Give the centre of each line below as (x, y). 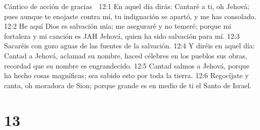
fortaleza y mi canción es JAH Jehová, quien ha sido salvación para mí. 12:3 (122, 36)
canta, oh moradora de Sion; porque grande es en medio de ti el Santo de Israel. (128, 85)
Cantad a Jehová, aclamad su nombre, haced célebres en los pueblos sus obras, (126, 55)
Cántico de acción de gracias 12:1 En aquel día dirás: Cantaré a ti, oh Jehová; (127, 6)
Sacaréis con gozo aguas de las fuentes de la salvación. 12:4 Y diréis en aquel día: (129, 46)
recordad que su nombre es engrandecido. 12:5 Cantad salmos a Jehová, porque (127, 65)
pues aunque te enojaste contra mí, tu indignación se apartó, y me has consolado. (130, 16)
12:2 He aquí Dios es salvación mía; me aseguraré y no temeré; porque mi (118, 26)
